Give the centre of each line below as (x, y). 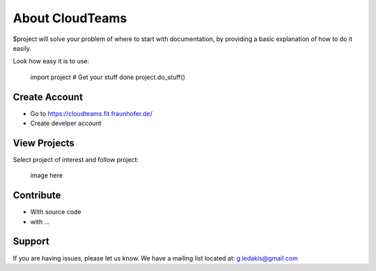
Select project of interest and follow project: (76, 159)
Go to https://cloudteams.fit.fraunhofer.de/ (92, 113)
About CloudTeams (70, 18)
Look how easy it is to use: (51, 61)
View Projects (44, 143)
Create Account (48, 97)
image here (46, 175)
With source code (56, 212)
